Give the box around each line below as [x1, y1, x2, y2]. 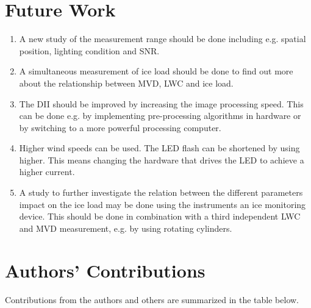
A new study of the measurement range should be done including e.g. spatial [19, 32, 306, 45]
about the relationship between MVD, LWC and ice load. [19, 76, 234, 89]
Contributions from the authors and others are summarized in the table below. [5, 293, 299, 306]
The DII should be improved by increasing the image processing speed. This [19, 97, 304, 110]
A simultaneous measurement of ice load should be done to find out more [19, 65, 293, 77]
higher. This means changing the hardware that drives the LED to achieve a [19, 153, 304, 166]
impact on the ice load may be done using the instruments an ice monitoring [19, 198, 306, 210]
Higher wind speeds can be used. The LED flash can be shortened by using [19, 141, 300, 154]
